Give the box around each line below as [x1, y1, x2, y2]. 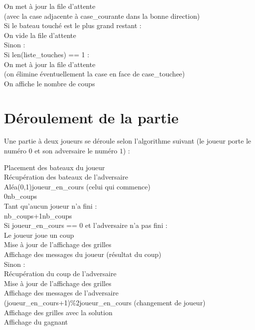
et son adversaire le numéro [34, 146, 117, 156]
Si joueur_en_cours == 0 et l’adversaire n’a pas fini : [4, 220, 168, 230]
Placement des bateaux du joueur [4, 162, 105, 172]
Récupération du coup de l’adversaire [4, 268, 116, 279]
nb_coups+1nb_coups [4, 210, 72, 220]
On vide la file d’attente [4, 30, 76, 40]
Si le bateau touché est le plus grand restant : [4, 20, 142, 31]
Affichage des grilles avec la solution [4, 307, 112, 317]
